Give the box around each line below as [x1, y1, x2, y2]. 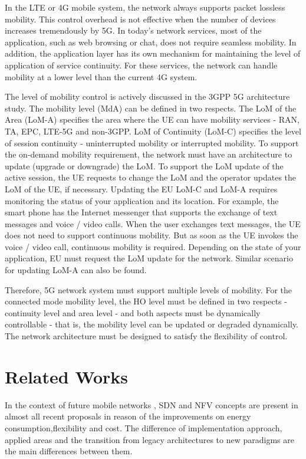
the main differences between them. [5, 445, 133, 457]
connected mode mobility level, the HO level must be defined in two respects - [5, 295, 287, 307]
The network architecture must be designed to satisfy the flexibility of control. [5, 330, 288, 342]
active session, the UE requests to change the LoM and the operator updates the [5, 171, 297, 183]
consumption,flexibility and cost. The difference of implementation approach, [5, 421, 282, 434]
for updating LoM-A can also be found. [5, 264, 147, 276]
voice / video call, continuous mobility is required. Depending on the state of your [5, 240, 301, 253]
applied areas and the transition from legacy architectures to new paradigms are [5, 433, 294, 445]
